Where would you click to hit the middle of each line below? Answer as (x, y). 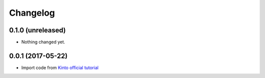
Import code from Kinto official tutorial (60, 67)
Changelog (32, 13)
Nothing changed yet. (43, 42)
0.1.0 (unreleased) (38, 30)
